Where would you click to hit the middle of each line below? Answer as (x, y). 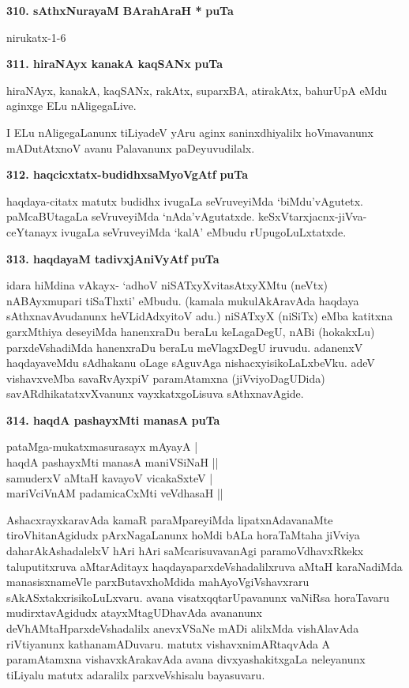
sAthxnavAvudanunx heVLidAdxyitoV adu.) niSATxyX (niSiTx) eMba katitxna (200, 316)
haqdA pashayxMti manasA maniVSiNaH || (113, 462)
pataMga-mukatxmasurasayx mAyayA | (102, 446)
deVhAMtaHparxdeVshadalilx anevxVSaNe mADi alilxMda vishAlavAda (183, 628)
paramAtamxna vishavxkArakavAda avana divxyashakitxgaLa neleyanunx (186, 659)
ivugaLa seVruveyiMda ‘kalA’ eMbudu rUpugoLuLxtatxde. (204, 231)
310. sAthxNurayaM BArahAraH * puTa (120, 10)
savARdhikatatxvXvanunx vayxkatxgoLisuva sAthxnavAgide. (155, 393)
